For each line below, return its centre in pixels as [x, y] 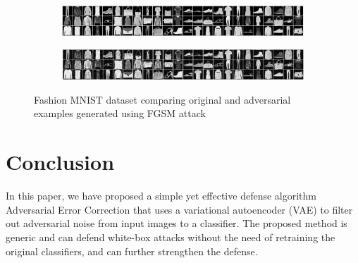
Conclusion [60, 162]
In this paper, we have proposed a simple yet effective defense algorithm [161, 196]
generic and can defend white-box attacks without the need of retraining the [171, 237]
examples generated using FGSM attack [120, 113]
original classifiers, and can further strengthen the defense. [132, 251]
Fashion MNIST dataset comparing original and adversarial [162, 99]
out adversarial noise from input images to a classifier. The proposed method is [177, 223]
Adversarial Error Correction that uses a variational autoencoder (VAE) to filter [179, 209]
